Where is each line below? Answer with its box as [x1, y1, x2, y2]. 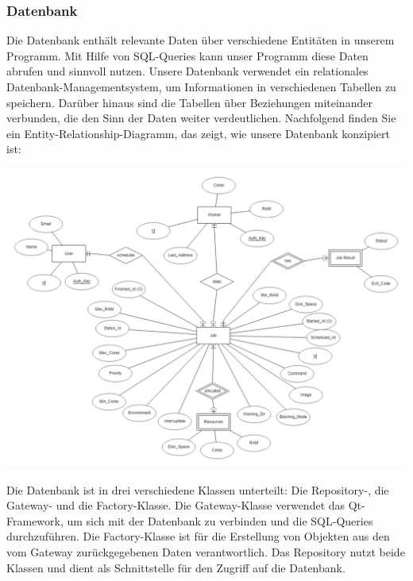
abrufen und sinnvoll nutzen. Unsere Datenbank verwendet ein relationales [6, 63, 369, 79]
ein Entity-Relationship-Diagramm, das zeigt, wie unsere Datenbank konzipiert [6, 125, 390, 141]
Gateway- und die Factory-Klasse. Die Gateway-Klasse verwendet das [6, 497, 345, 514]
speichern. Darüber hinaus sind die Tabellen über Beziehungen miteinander [6, 94, 372, 110]
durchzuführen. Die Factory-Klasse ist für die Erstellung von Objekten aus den [6, 528, 390, 544]
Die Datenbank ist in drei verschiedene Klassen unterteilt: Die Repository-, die [6, 481, 389, 498]
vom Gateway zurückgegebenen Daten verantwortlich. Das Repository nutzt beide [6, 543, 405, 560]
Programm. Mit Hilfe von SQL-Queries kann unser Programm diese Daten [6, 47, 369, 63]
